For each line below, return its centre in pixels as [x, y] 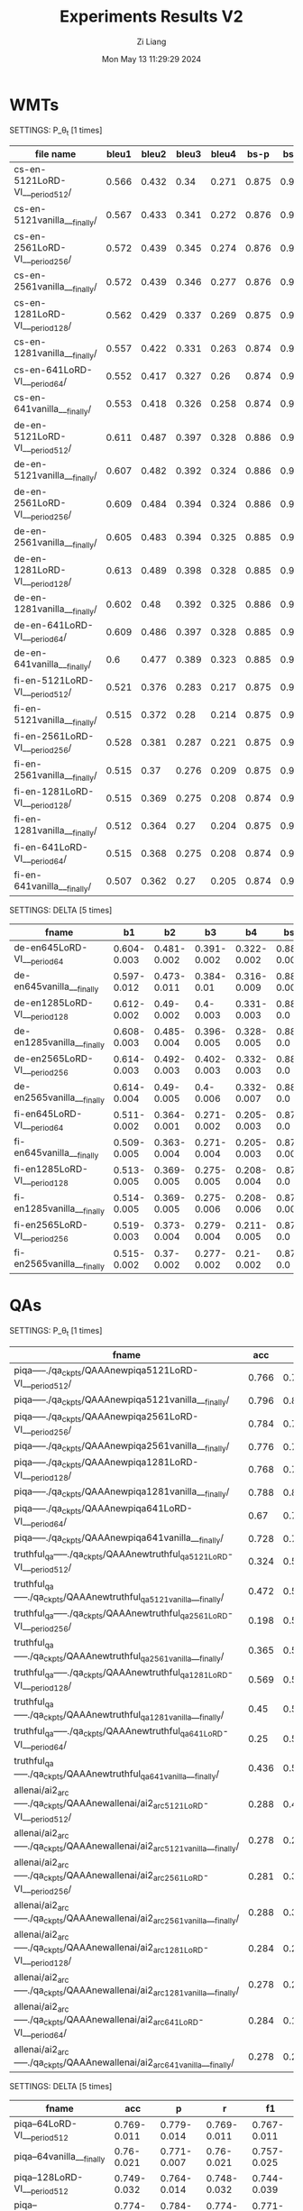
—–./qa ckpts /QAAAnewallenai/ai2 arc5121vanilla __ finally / [127, 1847]
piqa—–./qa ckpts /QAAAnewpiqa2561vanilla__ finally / [122, 1446]
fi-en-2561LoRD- [54, 736]
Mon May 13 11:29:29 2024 [151, 59]
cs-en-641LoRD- [53, 370]
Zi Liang [151, 41]
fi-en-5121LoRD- [54, 681]
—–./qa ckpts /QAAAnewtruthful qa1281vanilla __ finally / [119, 1716]
